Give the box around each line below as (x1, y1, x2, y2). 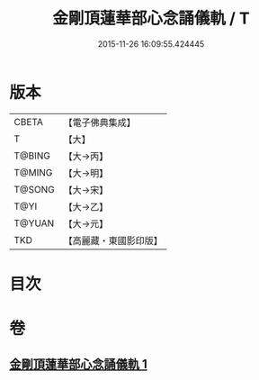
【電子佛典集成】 (63, 116, 137, 129)
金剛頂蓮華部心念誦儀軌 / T (52, 8, 250, 29)
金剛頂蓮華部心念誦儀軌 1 (9, 357, 148, 372)
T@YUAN (13, 217, 55, 230)
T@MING (13, 166, 53, 178)
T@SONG (13, 183, 56, 195)
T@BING (13, 149, 51, 162)
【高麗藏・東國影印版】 (63, 234, 164, 247)
